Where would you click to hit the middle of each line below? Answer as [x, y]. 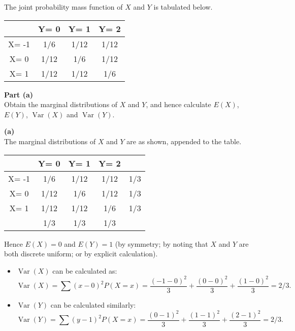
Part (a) [19, 94]
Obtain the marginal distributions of [61, 104]
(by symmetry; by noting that [161, 243]
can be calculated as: [85, 270]
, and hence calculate [178, 104]
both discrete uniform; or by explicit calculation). [81, 254]
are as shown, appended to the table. [184, 141]
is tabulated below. [183, 7]
